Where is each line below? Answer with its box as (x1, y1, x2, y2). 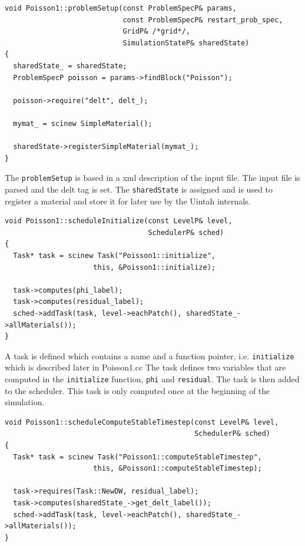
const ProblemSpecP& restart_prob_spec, (122, 15, 283, 24)
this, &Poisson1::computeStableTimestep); (93, 464, 262, 473)
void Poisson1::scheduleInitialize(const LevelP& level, (5, 217, 233, 226)
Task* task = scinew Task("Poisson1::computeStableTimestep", (13, 452, 262, 461)
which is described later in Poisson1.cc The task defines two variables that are (5, 361, 286, 373)
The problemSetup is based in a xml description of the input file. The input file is (5, 171, 300, 184)
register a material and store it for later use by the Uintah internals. (5, 194, 251, 207)
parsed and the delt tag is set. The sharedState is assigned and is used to (5, 183, 273, 195)
